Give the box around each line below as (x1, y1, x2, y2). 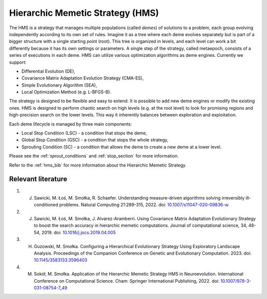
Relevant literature (9, 175, 68, 183)
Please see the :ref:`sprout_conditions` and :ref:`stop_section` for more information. (9, 153, 179, 159)
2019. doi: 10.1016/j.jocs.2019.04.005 (41, 229, 116, 235)
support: (9, 59, 27, 65)
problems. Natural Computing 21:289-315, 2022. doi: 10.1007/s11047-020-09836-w (59, 202, 229, 208)
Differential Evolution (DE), (21, 68, 76, 74)
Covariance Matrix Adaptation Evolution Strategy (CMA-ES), (21, 75, 144, 81)
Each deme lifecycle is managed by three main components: (9, 121, 132, 127)
